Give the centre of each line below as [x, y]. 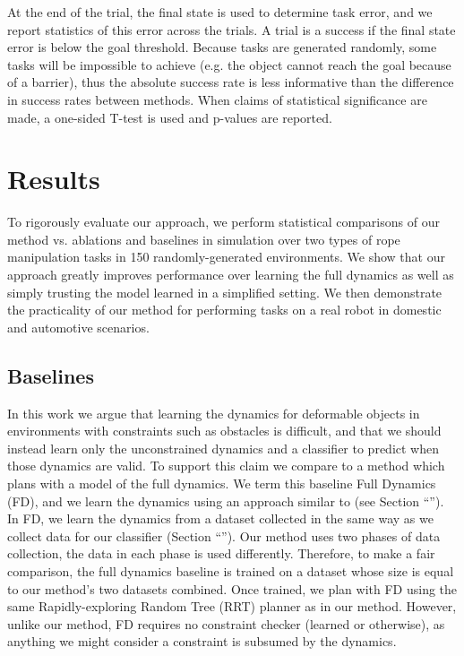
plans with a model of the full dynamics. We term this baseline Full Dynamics [222, 483]
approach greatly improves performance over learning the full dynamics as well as [231, 275]
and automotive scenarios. [78, 327]
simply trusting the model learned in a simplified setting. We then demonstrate [225, 292]
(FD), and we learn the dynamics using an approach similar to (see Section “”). [226, 501]
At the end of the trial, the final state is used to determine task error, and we [220, 12]
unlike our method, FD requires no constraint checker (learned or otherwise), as [226, 623]
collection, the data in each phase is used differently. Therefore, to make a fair [221, 553]
